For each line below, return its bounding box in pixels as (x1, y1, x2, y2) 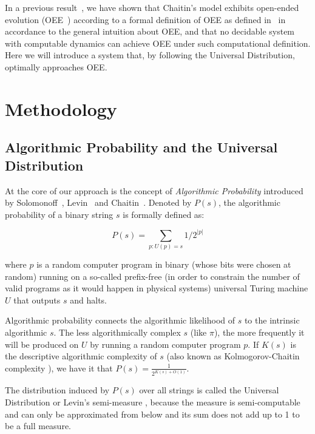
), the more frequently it (214, 326, 305, 339)
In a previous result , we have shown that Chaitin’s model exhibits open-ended (5, 1, 299, 13)
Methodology (5, 96, 117, 121)
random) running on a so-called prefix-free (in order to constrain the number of (5, 270, 300, 282)
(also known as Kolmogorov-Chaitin (166, 350, 300, 362)
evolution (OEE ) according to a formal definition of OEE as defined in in (5, 13, 286, 25)
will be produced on (5, 337, 79, 350)
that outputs (13, 293, 61, 306)
